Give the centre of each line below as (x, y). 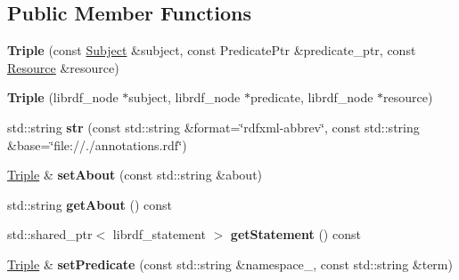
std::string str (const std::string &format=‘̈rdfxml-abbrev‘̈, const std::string (213, 127)
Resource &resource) (63, 67)
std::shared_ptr (50, 234)
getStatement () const (295, 234)
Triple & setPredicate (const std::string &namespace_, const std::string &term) (230, 264)
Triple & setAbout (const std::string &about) (135, 175)
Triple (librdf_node (63, 97)
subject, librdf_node (184, 97)
